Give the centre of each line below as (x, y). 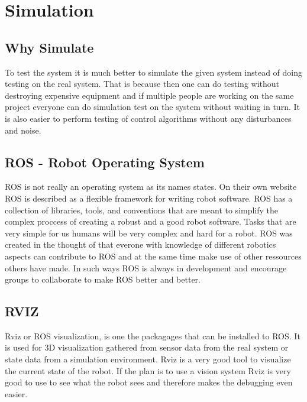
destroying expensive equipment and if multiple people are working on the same (149, 95)
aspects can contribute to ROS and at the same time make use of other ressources (153, 256)
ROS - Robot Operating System (105, 162)
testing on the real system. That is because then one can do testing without (142, 84)
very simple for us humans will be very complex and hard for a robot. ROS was (149, 233)
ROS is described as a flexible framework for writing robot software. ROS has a (149, 198)
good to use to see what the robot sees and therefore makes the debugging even (149, 382)
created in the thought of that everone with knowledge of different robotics (140, 244)
